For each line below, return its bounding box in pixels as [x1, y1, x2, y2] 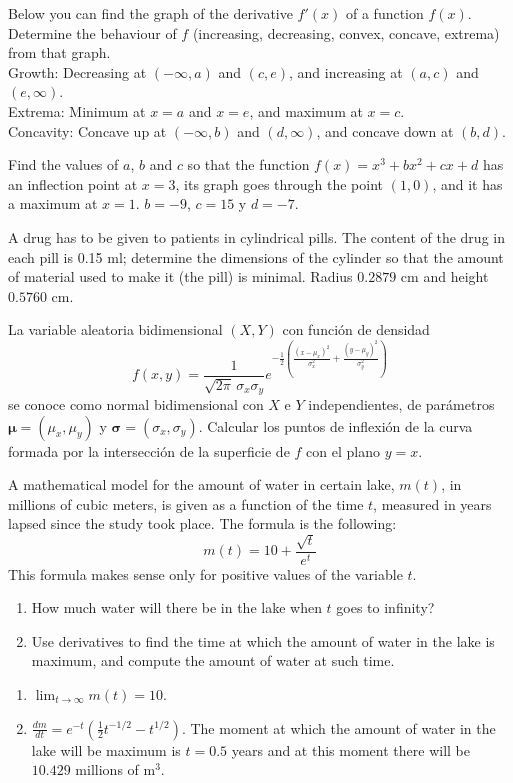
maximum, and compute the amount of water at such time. [31, 650, 395, 671]
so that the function [187, 154, 310, 175]
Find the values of [8, 154, 119, 175]
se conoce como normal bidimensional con [8, 394, 264, 415]
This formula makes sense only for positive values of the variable [8, 563, 403, 584]
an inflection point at [8, 173, 138, 194]
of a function [345, 3, 424, 23]
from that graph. [8, 42, 111, 63]
